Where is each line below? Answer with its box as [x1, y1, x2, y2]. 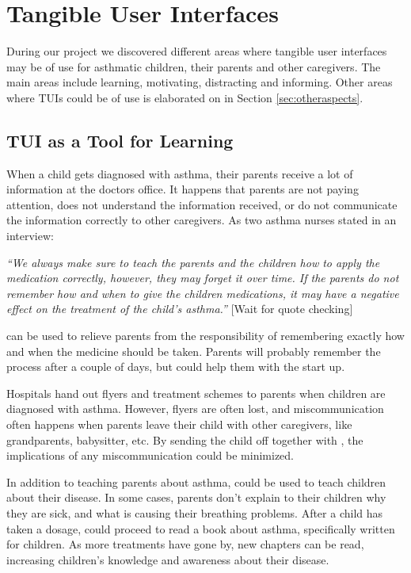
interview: [6, 227, 54, 244]
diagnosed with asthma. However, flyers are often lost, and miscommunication [6, 400, 384, 417]
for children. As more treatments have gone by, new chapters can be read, [6, 536, 364, 552]
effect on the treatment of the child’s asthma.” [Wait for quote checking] [6, 300, 353, 317]
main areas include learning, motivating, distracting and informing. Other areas [6, 74, 393, 90]
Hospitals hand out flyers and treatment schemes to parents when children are [6, 384, 386, 401]
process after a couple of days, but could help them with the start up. [6, 358, 345, 375]
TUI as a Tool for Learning [6, 128, 234, 152]
